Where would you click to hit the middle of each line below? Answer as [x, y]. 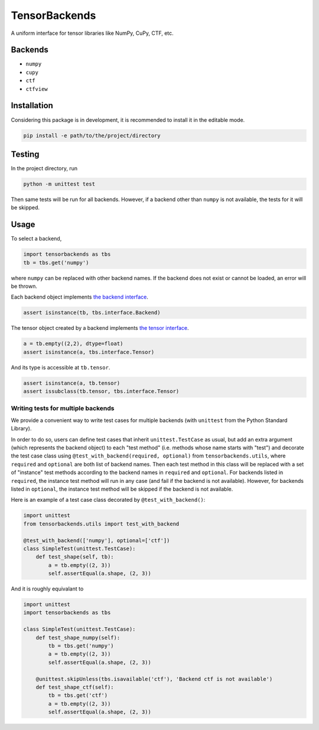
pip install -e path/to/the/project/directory [92, 135]
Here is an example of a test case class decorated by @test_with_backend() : [108, 500]
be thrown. [24, 286]
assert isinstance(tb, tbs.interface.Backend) [92, 313]
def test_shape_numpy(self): [78, 637]
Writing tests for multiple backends [63, 408]
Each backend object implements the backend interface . [80, 297]
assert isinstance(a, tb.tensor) [72, 383]
